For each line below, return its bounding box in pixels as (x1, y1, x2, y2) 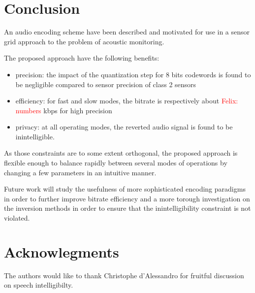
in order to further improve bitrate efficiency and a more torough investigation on (4, 193, 250, 203)
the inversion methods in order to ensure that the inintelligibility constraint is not (4, 203, 251, 213)
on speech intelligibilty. (4, 280, 73, 290)
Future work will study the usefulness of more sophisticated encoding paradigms (4, 184, 246, 194)
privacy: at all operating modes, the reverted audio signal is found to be (15, 122, 233, 132)
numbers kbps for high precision (15, 105, 112, 115)
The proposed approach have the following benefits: (4, 53, 159, 63)
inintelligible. (15, 131, 55, 141)
